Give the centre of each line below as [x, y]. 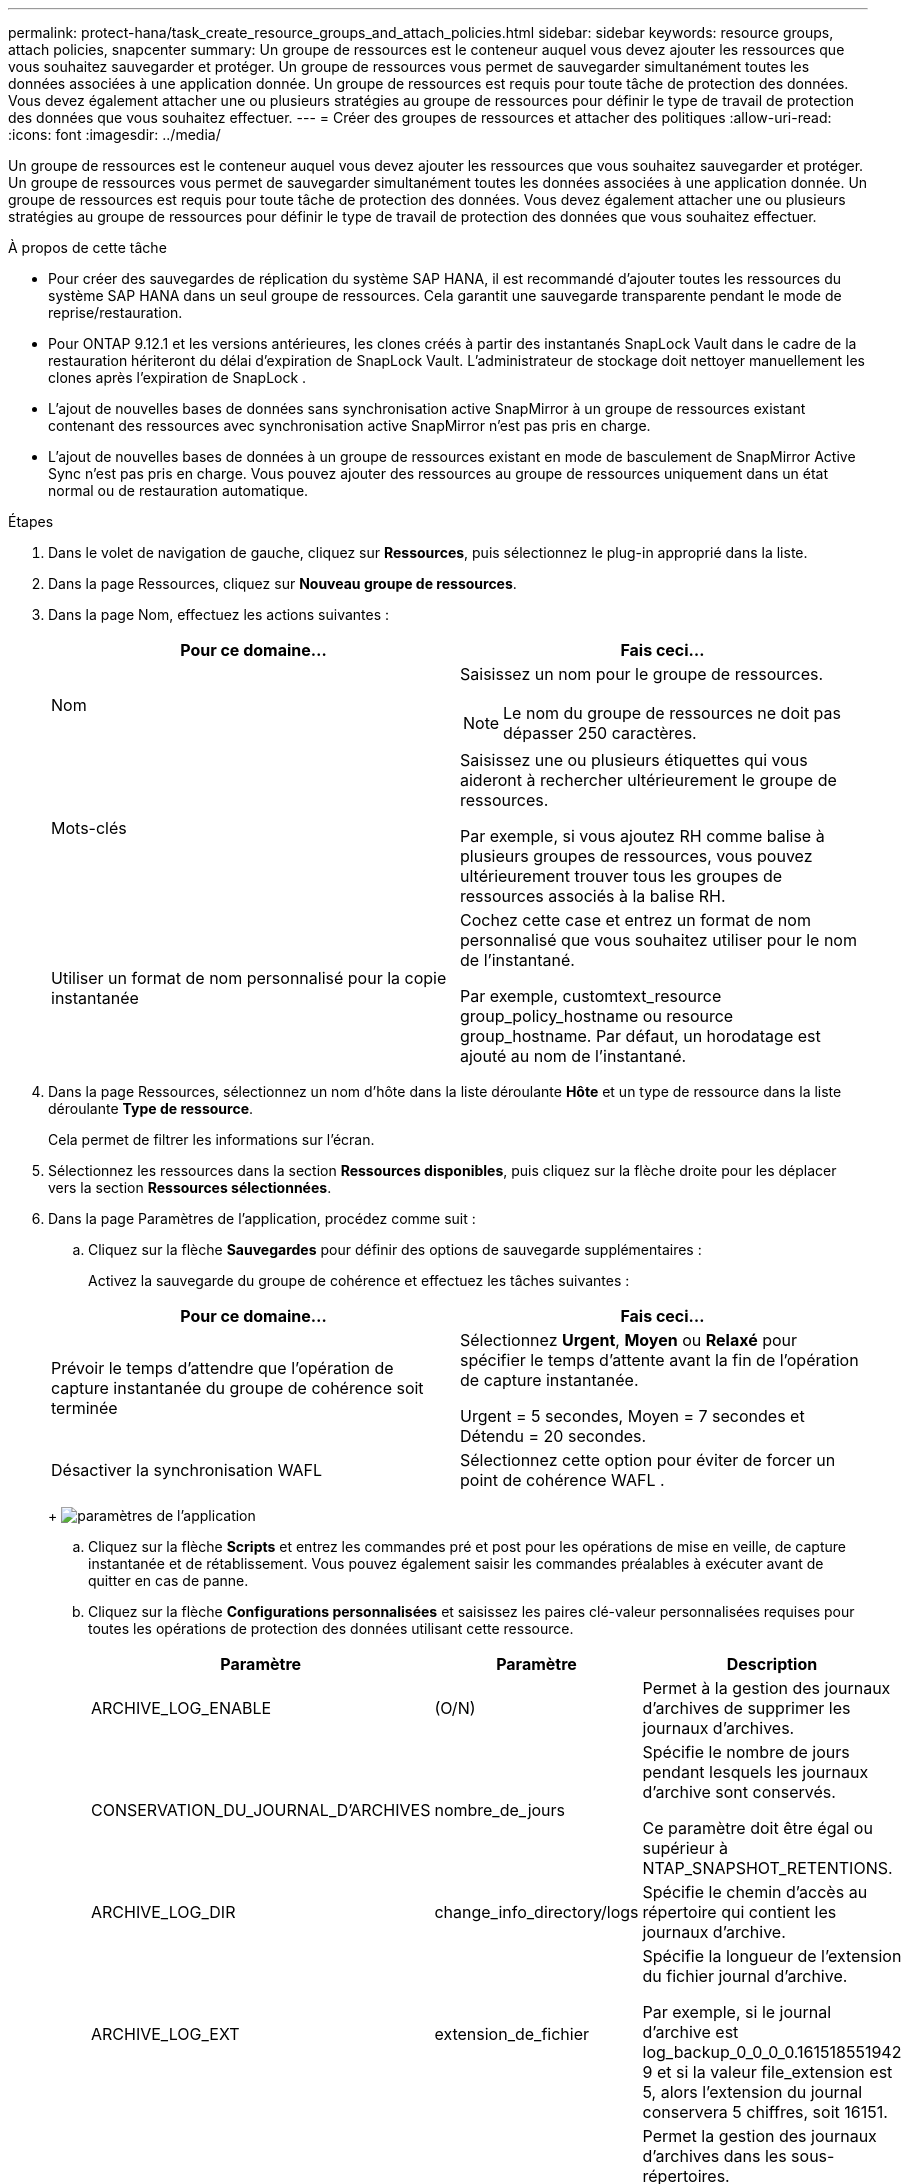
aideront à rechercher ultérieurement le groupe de [648, 780]
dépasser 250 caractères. [600, 733]
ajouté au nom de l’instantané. [573, 1056]
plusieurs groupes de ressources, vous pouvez [636, 856]
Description [772, 1664]
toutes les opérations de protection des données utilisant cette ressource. [331, 1628]
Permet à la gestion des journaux [766, 1688]
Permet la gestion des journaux [759, 2136]
